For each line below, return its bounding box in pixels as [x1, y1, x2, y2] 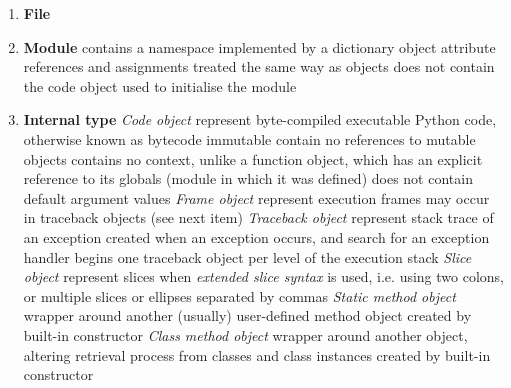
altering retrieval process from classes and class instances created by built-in [23, 344, 491, 365]
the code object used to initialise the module [23, 75, 297, 96]
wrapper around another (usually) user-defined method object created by [23, 305, 472, 326]
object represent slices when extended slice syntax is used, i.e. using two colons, [23, 266, 505, 287]
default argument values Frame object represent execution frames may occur [23, 187, 490, 208]
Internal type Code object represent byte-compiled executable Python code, [23, 109, 497, 130]
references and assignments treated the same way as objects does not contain [23, 56, 495, 77]
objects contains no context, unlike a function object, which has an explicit [23, 148, 483, 169]
